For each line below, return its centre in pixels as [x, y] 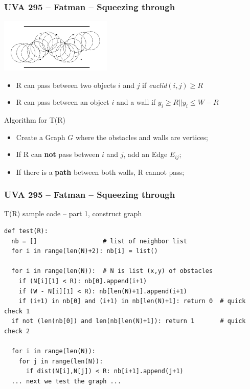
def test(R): [26, 231]
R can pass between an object [63, 102]
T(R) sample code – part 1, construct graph [73, 213]
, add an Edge [145, 154]
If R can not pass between [58, 154]
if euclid [155, 85]
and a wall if [136, 102]
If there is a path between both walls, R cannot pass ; [100, 171]
